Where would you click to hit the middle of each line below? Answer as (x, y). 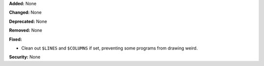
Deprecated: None (28, 21)
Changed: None (25, 13)
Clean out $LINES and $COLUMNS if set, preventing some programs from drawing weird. (110, 48)
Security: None (25, 57)
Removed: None (26, 30)
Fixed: (15, 39)
